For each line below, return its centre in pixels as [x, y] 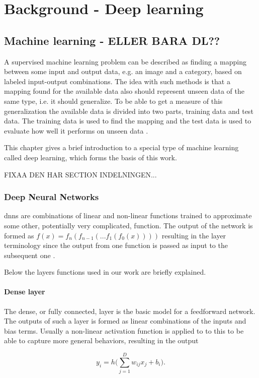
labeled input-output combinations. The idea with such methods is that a [117, 81]
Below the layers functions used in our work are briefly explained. [105, 272]
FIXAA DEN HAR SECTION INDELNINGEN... [80, 174]
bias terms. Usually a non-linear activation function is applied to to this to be [124, 330]
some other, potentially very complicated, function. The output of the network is [128, 225]
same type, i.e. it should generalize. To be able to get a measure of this [113, 101]
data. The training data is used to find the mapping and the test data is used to [128, 121]
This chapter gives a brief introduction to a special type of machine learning [121, 147]
